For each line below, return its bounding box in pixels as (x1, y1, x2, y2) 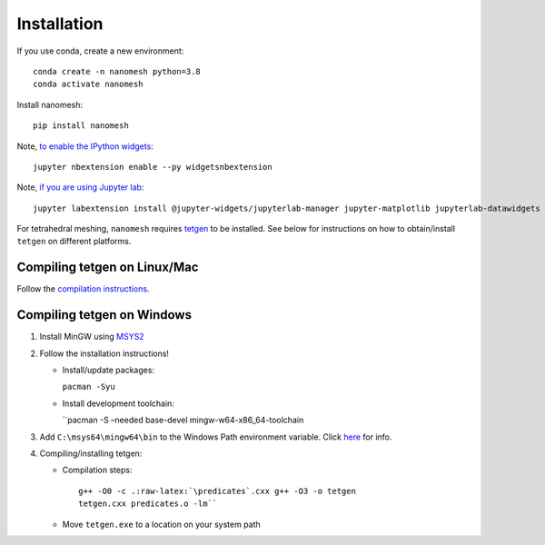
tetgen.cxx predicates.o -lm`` (78, 499, 218, 509)
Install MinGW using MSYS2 (39, 332, 144, 342)
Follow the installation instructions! (39, 348, 170, 359)
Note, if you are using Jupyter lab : (16, 182, 144, 193)
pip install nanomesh (33, 121, 129, 131)
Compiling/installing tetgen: (39, 448, 143, 459)
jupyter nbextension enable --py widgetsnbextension (33, 162, 272, 172)
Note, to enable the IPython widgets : (16, 141, 154, 152)
